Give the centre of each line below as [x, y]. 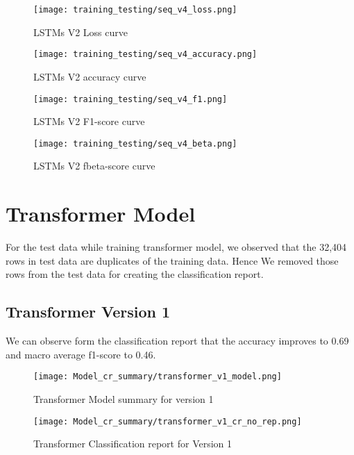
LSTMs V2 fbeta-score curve [94, 166]
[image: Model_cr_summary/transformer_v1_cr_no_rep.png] [168, 421]
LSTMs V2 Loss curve [81, 32]
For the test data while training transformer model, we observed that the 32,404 [176, 247]
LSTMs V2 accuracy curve [90, 76]
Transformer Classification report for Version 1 [133, 444]
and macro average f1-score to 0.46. [81, 354]
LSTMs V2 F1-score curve [89, 121]
